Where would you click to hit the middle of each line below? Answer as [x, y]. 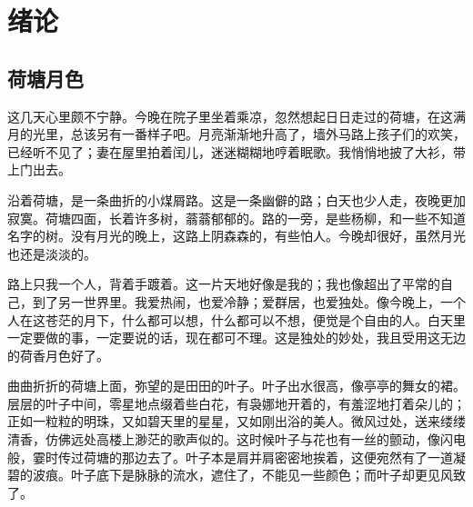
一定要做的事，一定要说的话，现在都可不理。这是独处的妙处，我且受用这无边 [236, 338]
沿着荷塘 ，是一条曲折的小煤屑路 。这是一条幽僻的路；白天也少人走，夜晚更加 [236, 199]
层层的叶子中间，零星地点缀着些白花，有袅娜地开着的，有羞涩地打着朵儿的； [236, 403]
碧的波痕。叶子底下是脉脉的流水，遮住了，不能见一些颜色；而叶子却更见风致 [236, 475]
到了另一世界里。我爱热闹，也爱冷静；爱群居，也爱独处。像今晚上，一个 [249, 301]
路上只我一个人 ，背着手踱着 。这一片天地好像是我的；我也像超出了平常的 [224, 284]
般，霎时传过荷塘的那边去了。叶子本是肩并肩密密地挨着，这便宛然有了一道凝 [236, 457]
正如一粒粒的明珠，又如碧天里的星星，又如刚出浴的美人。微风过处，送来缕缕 [236, 421]
